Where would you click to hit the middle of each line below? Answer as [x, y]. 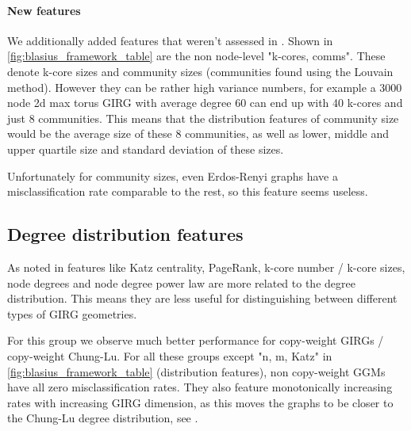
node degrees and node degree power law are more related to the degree [181, 282]
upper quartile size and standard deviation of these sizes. [146, 149]
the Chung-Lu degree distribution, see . [103, 418]
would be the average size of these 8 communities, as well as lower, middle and [198, 133]
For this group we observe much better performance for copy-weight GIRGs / [196, 340]
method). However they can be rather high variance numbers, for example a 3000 [205, 87]
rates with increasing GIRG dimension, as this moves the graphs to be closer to [200, 402]
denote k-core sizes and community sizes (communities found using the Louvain [200, 71]
